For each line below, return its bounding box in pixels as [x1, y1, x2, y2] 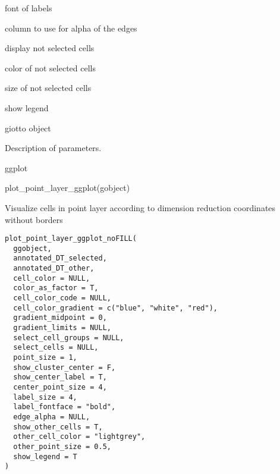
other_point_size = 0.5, [13, 442, 111, 451]
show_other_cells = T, [13, 422, 103, 431]
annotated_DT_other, [13, 264, 95, 273]
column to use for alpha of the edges [5, 21, 137, 34]
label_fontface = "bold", [13, 403, 116, 412]
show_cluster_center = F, [13, 363, 116, 372]
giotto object [5, 121, 51, 134]
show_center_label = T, [13, 373, 107, 382]
